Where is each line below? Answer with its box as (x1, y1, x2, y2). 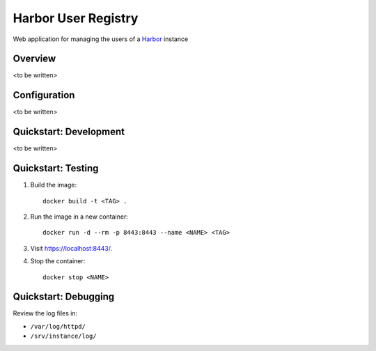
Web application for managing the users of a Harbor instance (13, 35, 189, 43)
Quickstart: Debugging (13, 291, 115, 303)
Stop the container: (30, 257, 86, 265)
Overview (13, 53, 56, 65)
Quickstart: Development (13, 126, 125, 138)
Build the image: (30, 181, 77, 189)
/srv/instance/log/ (30, 332, 97, 341)
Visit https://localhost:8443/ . (30, 244, 113, 252)
